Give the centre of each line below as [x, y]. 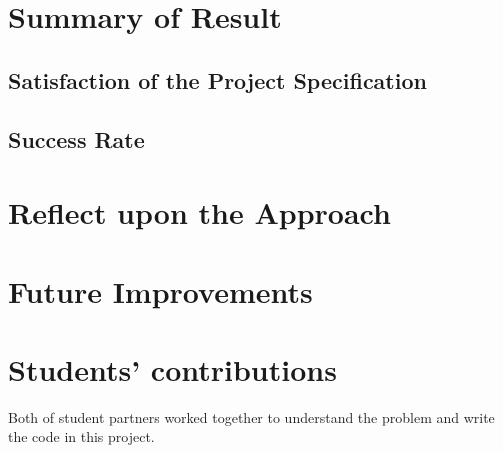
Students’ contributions [172, 368]
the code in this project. [81, 436]
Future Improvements [160, 290]
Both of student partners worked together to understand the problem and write [251, 416]
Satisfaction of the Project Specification [217, 79]
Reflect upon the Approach [199, 212]
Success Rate [76, 138]
